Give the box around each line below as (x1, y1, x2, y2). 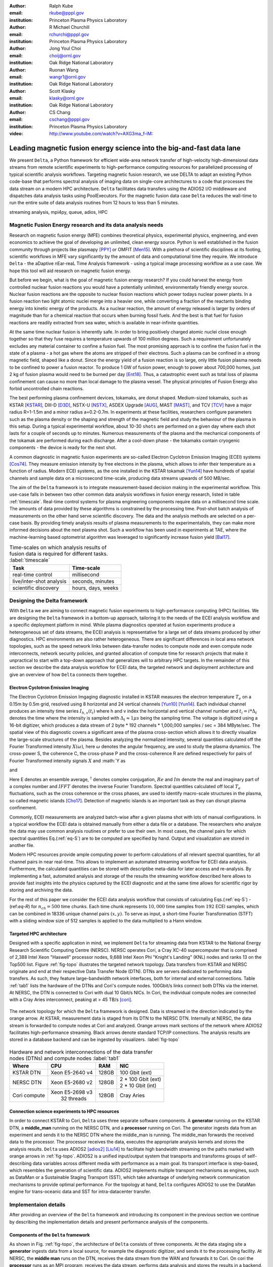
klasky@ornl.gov (49, 95, 84, 101)
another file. (9, 842, 35, 848)
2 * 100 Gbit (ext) (119, 1076, 161, 1083)
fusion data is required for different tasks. (9, 550, 108, 557)
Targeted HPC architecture (9, 930, 67, 937)
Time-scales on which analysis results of (9, 544, 107, 551)
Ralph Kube (49, 3, 73, 9)
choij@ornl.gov (49, 52, 81, 58)
